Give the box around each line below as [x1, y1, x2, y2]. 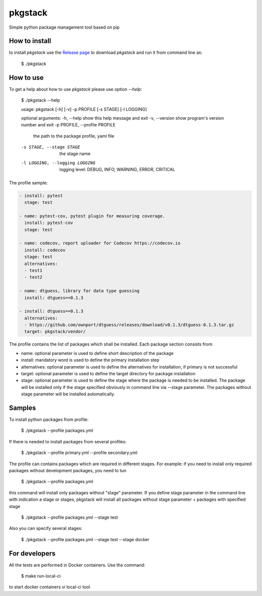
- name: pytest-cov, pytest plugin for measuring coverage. [19, 213, 165, 219]
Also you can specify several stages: [9, 526, 82, 531]
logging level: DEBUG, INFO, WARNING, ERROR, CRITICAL [59, 167, 176, 173]
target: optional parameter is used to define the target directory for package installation [21, 371, 196, 376]
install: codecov [24, 247, 65, 253]
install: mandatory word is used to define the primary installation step [21, 357, 160, 363]
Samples [9, 403, 36, 412]
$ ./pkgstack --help [21, 97, 60, 103]
